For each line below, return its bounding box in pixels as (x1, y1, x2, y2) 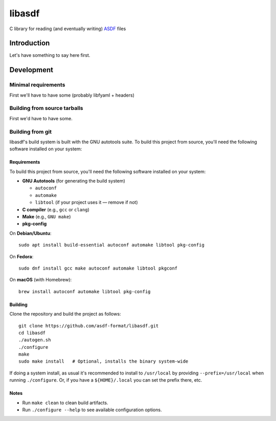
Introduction (9, 39, 50, 48)
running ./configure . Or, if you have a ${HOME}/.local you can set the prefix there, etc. (9, 377, 202, 383)
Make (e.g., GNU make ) (22, 214, 71, 220)
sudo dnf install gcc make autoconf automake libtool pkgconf (18, 265, 178, 271)
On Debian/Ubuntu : (9, 230, 52, 236)
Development (9, 65, 54, 74)
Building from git (9, 128, 52, 135)
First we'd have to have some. (9, 115, 73, 121)
